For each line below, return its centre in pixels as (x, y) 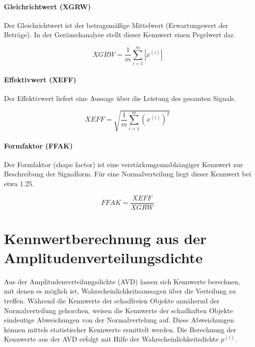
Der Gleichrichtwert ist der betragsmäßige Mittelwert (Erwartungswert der (116, 25)
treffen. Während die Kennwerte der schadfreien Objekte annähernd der (112, 301)
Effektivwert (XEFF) (40, 79)
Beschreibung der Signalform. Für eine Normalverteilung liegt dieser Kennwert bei (127, 174)
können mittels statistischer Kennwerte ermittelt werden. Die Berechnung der (120, 329)
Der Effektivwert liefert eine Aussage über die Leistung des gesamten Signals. (120, 98)
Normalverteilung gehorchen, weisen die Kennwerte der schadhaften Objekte (119, 310)
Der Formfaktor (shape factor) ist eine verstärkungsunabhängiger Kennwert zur (124, 164)
